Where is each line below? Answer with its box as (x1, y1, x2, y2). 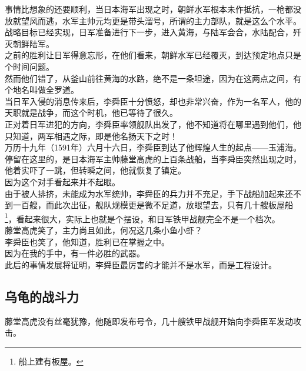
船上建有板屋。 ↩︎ (18, 355, 84, 367)
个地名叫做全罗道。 (5, 83, 79, 96)
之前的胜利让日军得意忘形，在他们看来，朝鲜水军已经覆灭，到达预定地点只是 (5, 49, 301, 61)
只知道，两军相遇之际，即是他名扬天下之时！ (5, 129, 178, 142)
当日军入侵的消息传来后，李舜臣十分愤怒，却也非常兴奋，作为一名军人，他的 (5, 95, 301, 107)
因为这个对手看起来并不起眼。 (5, 175, 120, 188)
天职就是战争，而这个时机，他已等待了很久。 (5, 106, 178, 119)
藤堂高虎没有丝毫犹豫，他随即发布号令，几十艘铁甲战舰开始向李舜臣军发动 (5, 315, 293, 327)
